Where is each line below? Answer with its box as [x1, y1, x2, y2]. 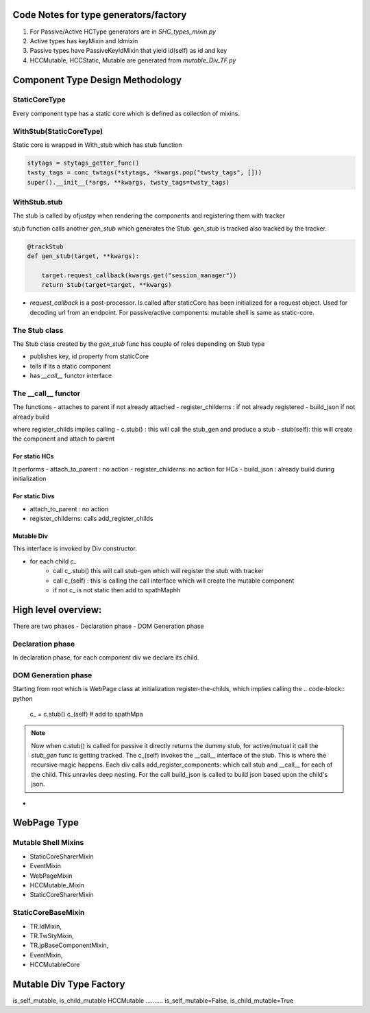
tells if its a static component [29, 362, 111, 370]
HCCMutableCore [29, 961, 80, 969]
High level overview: [12, 604, 102, 616]
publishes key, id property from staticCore [29, 352, 149, 360]
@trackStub [27, 242, 64, 251]
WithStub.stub [12, 198, 63, 207]
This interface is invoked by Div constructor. [12, 544, 137, 552]
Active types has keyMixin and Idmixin [29, 36, 138, 45]
